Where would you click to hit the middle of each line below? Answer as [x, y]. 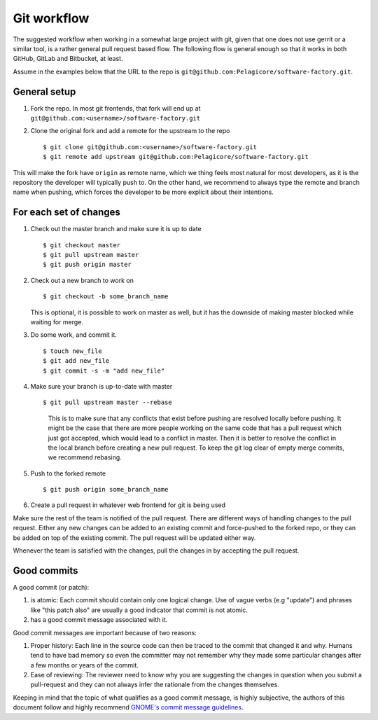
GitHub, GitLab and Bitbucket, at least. [68, 59]
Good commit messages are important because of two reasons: [105, 632]
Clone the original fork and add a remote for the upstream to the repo [130, 131]
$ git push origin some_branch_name [106, 490]
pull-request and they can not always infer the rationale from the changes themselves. [155, 685]
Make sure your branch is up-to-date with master [101, 386]
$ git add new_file [76, 361]
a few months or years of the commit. [85, 665]
